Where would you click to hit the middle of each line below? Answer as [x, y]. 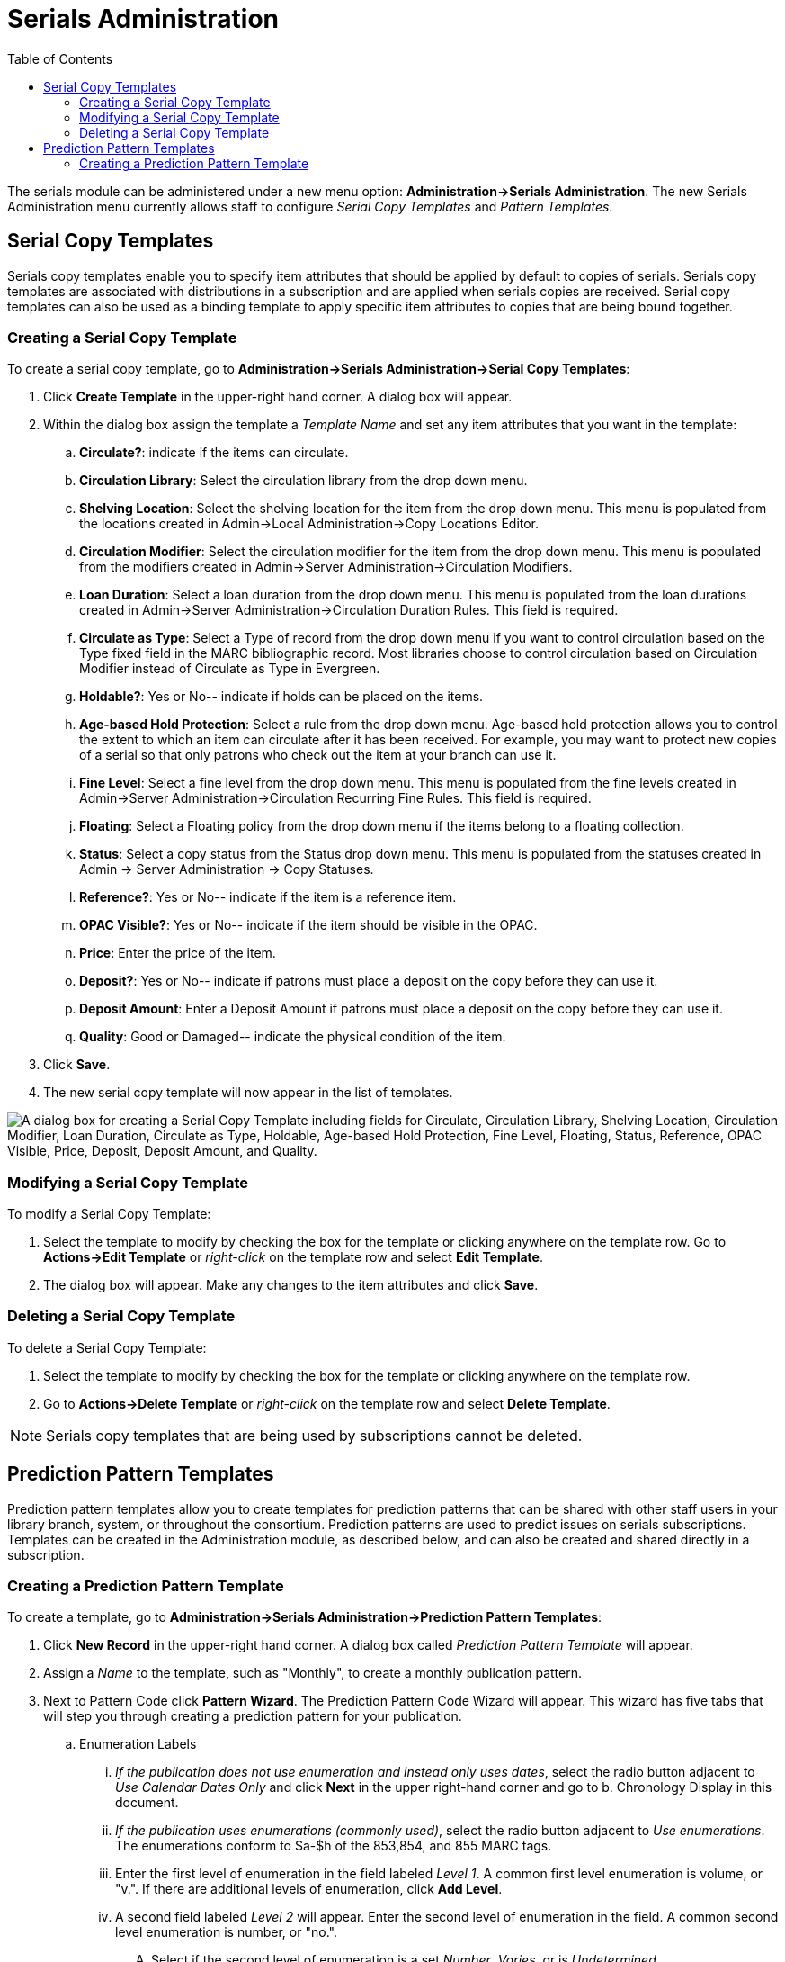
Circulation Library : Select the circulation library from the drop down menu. [303, 481]
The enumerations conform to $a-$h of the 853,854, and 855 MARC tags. [334, 1846]
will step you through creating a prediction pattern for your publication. [253, 1716]
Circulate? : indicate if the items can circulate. [214, 453]
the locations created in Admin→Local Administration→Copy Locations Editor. [309, 524]
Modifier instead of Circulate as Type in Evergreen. [230, 669]
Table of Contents [60, 58]
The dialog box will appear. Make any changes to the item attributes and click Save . [291, 1285]
